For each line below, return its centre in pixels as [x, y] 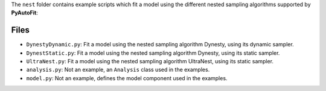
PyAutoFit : [25, 13]
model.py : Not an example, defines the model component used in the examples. [127, 78]
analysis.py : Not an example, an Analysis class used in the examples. [118, 70]
